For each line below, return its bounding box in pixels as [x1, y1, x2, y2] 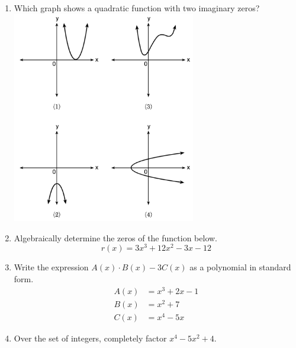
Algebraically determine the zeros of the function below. [14, 231, 217, 244]
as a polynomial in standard [189, 261, 291, 273]
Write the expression [14, 261, 89, 273]
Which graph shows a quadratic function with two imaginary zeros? [14, 2, 260, 14]
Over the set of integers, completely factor [14, 331, 167, 344]
